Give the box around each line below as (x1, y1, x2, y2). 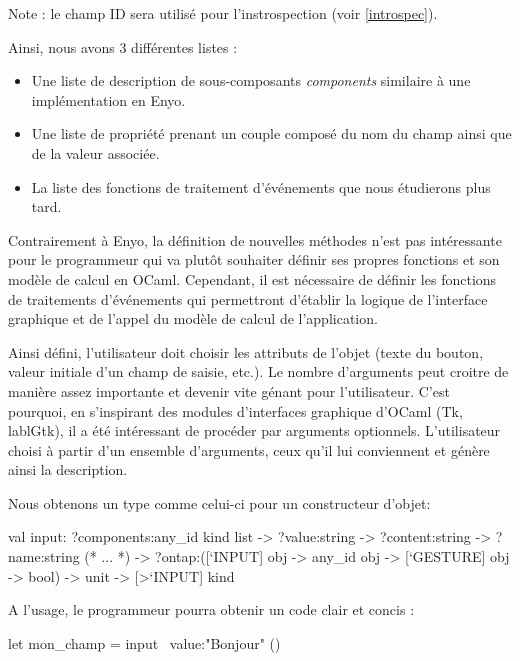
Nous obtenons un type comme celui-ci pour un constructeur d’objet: (8, 492, 431, 513)
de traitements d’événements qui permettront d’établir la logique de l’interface (8, 288, 488, 309)
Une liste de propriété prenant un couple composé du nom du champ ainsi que (31, 123, 512, 144)
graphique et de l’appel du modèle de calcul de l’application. (8, 308, 378, 329)
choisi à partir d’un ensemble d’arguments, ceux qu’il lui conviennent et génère (8, 439, 490, 460)
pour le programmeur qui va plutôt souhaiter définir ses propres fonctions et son (8, 249, 500, 270)
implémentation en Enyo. (31, 89, 186, 110)
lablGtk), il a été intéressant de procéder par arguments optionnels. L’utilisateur (8, 420, 501, 441)
